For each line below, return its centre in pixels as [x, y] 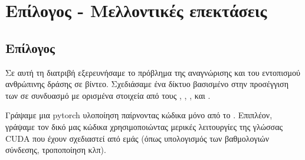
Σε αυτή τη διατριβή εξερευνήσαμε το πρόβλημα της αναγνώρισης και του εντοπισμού [153, 72]
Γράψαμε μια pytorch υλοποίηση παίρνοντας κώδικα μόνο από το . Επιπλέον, [139, 115]
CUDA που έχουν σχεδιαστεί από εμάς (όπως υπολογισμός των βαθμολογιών [137, 138]
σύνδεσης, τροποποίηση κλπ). [56, 150]
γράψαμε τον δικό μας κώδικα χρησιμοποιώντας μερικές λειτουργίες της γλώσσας [144, 126]
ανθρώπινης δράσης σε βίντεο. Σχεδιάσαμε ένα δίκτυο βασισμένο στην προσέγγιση [147, 84]
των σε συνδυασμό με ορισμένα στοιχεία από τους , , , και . [108, 95]
